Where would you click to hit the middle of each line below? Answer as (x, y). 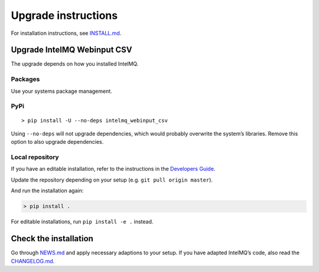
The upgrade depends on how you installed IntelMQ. (75, 64)
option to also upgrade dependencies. (57, 142)
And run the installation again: (47, 191)
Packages (25, 79)
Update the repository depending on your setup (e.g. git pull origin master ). (112, 180)
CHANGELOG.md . (33, 261)
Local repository (35, 157)
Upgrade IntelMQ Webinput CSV (71, 50)
